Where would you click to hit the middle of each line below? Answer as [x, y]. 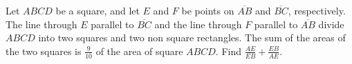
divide [331, 24]
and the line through [198, 24]
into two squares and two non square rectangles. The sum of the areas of [192, 38]
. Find [228, 51]
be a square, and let [98, 10]
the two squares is [44, 51]
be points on [208, 10]
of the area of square [139, 51]
